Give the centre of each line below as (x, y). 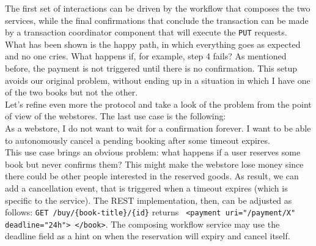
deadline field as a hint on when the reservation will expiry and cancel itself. (148, 236)
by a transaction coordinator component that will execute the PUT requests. (146, 32)
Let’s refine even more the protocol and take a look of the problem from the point (158, 104)
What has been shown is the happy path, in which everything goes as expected (153, 44)
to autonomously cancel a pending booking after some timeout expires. (138, 140)
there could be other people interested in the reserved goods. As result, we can (152, 176)
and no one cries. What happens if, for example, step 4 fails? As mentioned (146, 56)
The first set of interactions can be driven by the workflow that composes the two (158, 8)
